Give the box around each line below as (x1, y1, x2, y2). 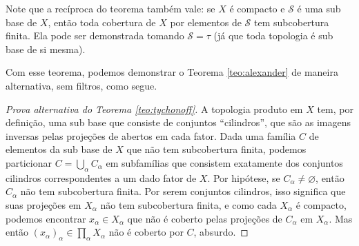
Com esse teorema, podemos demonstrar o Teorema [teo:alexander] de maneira (6, 65, 338, 79)
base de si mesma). (6, 41, 86, 56)
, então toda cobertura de (48, 14, 156, 29)
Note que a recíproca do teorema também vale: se (6, 1, 215, 15)
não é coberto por (108, 225, 184, 239)
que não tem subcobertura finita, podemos (126, 142, 307, 156)
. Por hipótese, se (207, 170, 280, 185)
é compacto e (229, 1, 285, 15)
